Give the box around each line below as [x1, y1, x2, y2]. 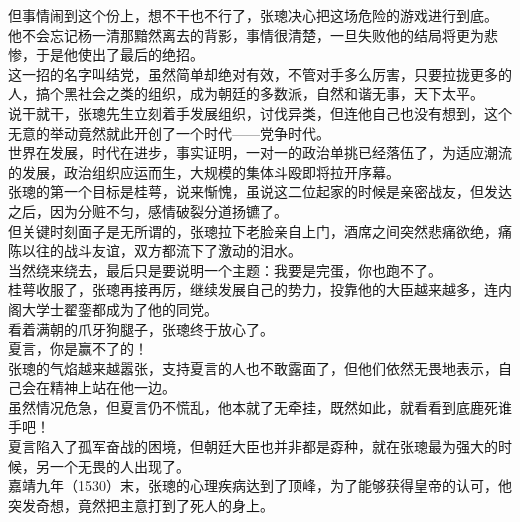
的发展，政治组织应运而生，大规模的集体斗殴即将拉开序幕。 [8, 161, 400, 182]
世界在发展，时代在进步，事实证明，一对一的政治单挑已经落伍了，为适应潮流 [8, 142, 512, 163]
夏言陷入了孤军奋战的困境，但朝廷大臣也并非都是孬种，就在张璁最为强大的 [8, 436, 498, 457]
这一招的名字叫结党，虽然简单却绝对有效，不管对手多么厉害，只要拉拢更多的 [8, 63, 512, 84]
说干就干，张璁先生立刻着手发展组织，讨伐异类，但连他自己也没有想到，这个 [8, 102, 512, 123]
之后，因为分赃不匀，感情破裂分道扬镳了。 [8, 200, 288, 221]
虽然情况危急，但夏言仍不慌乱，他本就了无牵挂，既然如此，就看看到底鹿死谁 [8, 396, 512, 417]
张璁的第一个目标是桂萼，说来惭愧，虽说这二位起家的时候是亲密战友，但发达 [8, 181, 512, 202]
